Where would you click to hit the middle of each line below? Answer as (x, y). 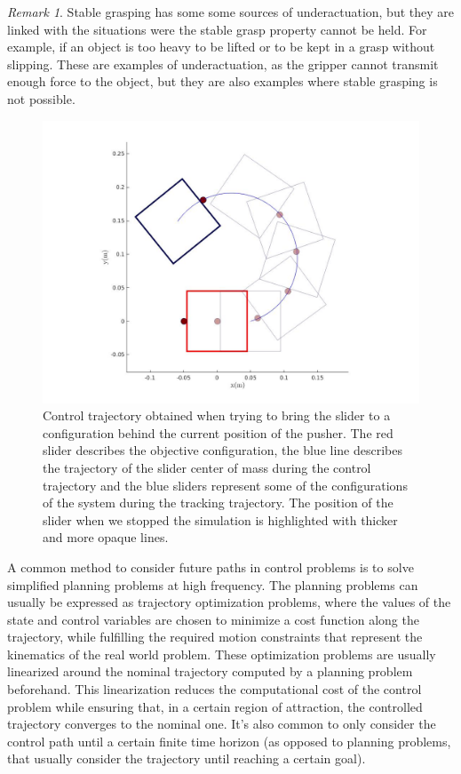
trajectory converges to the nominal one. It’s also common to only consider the (222, 724)
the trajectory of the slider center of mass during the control (207, 467)
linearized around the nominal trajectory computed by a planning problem (210, 671)
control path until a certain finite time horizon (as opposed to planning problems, (229, 741)
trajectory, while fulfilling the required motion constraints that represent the (215, 637)
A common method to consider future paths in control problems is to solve (211, 567)
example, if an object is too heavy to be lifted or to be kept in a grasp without (221, 47)
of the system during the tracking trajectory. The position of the (218, 503)
